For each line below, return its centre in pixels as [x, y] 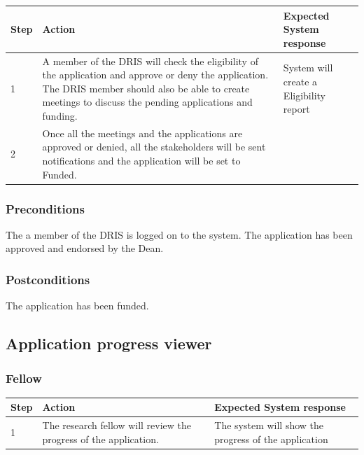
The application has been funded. [77, 306]
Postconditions [48, 279]
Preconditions [45, 208]
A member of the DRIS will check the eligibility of [150, 61]
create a [300, 81]
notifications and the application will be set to [141, 160]
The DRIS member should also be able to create [146, 88]
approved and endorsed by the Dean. [85, 248]
